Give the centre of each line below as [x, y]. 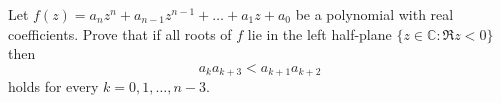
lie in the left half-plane [319, 33]
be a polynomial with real [374, 14]
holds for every [53, 86]
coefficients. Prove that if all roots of [120, 33]
